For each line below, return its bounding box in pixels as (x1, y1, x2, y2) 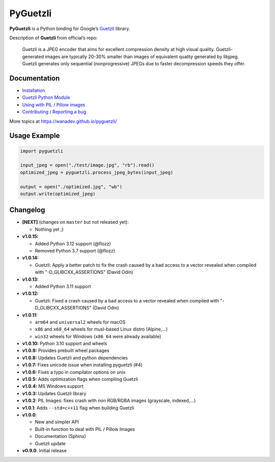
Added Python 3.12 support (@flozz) (35, 240, 112, 247)
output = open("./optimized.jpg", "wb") (20, 184, 122, 190)
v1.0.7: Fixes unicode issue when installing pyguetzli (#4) (22, 362, 143, 368)
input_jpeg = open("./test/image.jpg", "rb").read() (20, 162, 155, 168)
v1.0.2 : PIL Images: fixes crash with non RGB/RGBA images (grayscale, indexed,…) (22, 398, 196, 404)
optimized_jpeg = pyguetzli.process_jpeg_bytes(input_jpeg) (20, 169, 174, 175)
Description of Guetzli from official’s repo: (9, 35, 98, 41)
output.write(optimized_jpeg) (20, 191, 96, 196)
